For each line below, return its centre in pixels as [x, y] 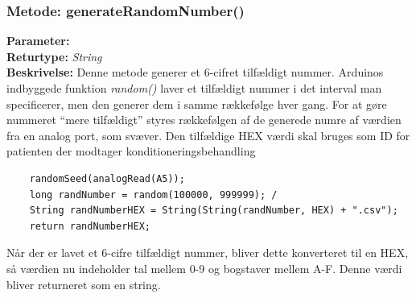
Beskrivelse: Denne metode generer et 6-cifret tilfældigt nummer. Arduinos [195, 72]
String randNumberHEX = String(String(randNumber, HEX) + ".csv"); [214, 211]
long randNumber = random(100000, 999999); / [153, 195]
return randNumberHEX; [90, 226]
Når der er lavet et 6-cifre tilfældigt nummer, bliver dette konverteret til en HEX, [208, 252]
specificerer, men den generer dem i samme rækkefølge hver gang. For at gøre [197, 103]
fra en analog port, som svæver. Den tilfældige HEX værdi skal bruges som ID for [208, 135]
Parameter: [38, 41]
